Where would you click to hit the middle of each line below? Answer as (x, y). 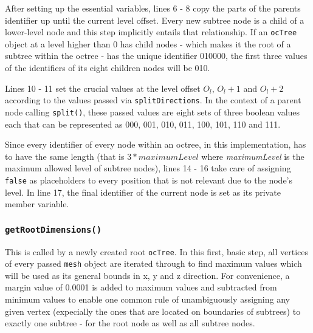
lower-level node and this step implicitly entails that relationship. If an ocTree (151, 32)
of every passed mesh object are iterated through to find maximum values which (153, 263)
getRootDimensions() (53, 229)
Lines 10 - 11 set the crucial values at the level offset (103, 88)
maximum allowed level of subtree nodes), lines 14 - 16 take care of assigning (148, 168)
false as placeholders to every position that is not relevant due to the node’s (149, 180)
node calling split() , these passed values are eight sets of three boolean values (153, 112)
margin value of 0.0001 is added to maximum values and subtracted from (141, 287)
